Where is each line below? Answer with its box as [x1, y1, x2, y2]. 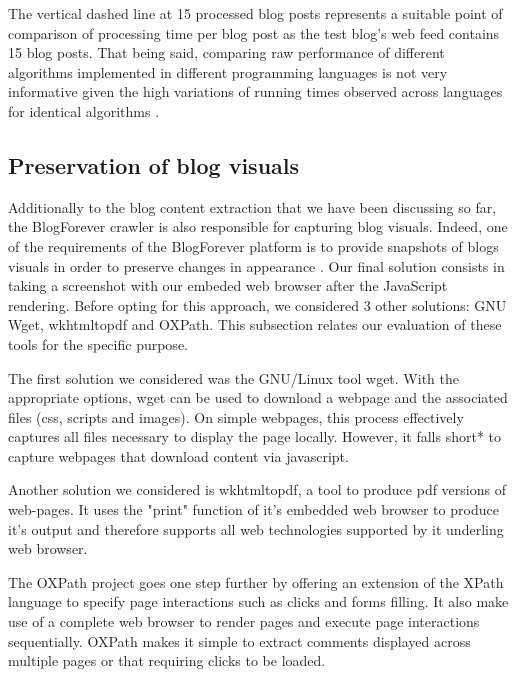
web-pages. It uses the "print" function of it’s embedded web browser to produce [8, 499, 499, 520]
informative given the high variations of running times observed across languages [8, 81, 503, 102]
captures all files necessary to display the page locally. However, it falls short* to [8, 426, 501, 447]
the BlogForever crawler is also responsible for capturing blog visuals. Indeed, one [8, 216, 508, 237]
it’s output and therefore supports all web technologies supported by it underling [8, 518, 504, 539]
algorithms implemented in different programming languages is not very [8, 61, 448, 82]
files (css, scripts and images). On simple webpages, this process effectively [8, 406, 464, 427]
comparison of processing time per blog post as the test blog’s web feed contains [8, 22, 500, 43]
